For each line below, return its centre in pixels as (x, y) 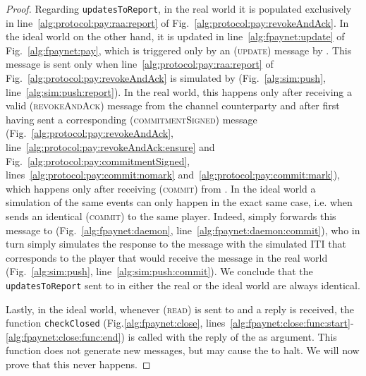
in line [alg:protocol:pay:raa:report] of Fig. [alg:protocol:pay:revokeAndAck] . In (177, 22)
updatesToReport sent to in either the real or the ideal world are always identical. (183, 285)
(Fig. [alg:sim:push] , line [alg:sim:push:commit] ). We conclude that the (159, 271)
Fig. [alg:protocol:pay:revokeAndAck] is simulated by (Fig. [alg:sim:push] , (166, 78)
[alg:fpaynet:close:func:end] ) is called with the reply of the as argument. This (171, 336)
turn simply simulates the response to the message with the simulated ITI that (176, 244)
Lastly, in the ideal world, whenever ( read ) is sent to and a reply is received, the (180, 309)
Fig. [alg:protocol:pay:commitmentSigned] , (98, 160)
